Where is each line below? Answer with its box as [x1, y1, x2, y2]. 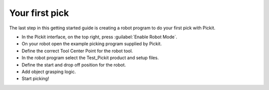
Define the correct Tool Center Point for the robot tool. [21, 48, 133, 54]
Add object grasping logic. [21, 69, 76, 75]
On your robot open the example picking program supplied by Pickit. [21, 41, 162, 47]
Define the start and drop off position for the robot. [21, 62, 127, 68]
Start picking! [21, 76, 49, 82]
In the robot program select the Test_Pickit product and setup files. [21, 55, 159, 61]
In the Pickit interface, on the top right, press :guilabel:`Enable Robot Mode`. [21, 34, 178, 40]
